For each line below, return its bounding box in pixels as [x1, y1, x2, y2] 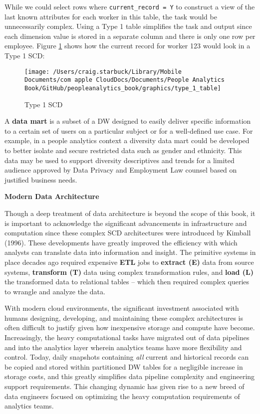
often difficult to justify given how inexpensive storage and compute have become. [4, 322, 255, 333]
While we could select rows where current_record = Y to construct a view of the [4, 1, 255, 11]
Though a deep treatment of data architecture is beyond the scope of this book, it [4, 207, 256, 218]
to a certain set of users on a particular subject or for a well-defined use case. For [4, 125, 253, 136]
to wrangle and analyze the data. [4, 286, 105, 296]
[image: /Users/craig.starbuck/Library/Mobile [24, 68, 182, 75]
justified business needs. [4, 174, 77, 185]
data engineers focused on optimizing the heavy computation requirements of [4, 391, 240, 401]
